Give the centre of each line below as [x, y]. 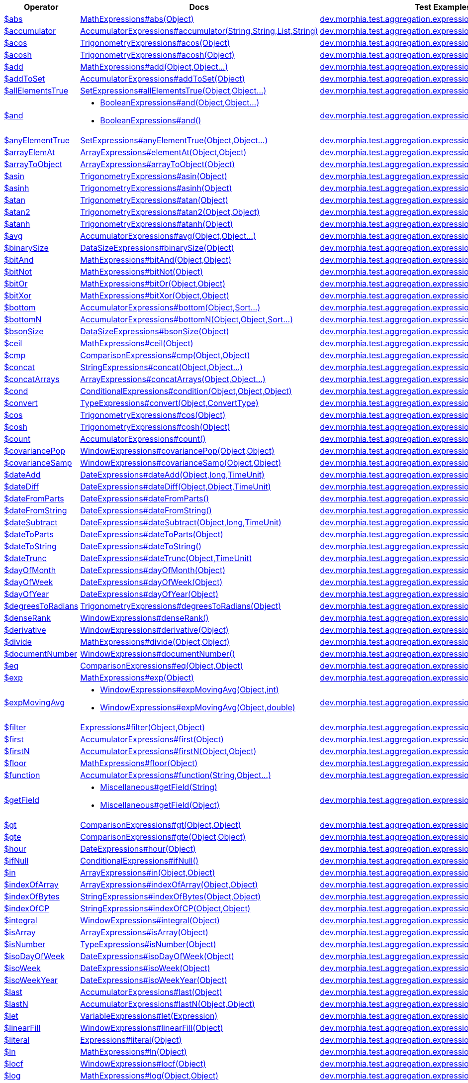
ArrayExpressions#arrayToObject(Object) [158, 164]
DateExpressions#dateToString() [141, 546]
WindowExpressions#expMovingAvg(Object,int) [189, 689]
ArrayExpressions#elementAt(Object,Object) [163, 152]
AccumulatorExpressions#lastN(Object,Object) [168, 1004]
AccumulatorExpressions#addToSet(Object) [163, 79]
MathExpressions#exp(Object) [137, 678]
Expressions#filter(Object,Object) [143, 727]
